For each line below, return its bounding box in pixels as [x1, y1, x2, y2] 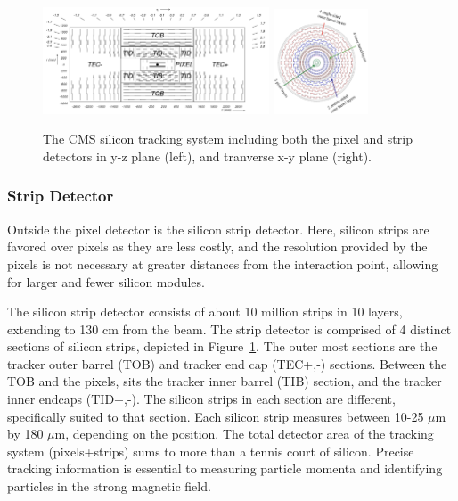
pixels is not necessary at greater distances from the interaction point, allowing [7, 254, 438, 273]
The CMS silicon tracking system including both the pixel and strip [43, 129, 413, 148]
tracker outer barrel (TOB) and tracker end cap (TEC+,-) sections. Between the [7, 354, 447, 373]
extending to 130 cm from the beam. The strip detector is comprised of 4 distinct [7, 319, 452, 338]
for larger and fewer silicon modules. [7, 272, 205, 291]
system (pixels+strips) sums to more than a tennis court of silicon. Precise [7, 441, 414, 460]
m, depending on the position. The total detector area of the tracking [54, 424, 434, 443]
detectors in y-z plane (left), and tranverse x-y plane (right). [43, 146, 372, 165]
